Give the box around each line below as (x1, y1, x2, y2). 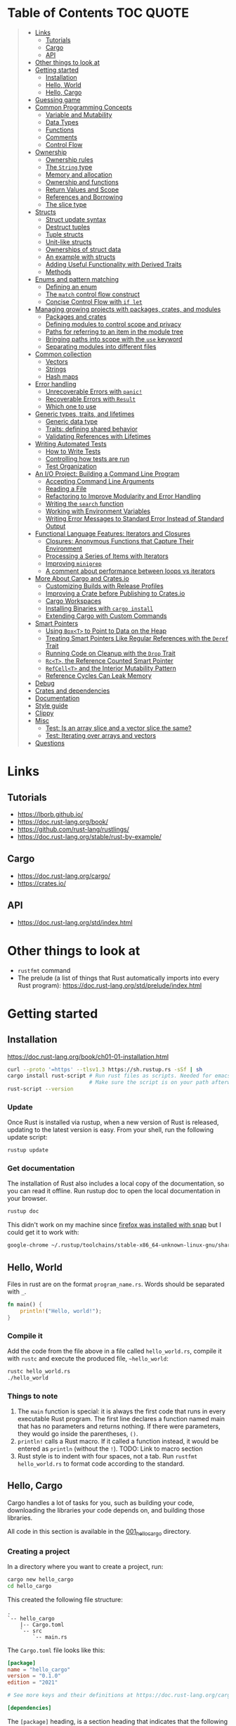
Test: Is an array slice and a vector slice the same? (45, 724, 192, 732)
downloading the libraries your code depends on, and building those (7, 1506, 205, 1514)
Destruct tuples (45, 222, 91, 231)
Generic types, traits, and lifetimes (34, 410, 135, 418)
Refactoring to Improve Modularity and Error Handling (45, 491, 202, 500)
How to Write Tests (45, 447, 101, 455)
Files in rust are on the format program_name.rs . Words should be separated (7, 1280, 225, 1289)
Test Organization (45, 462, 97, 470)
